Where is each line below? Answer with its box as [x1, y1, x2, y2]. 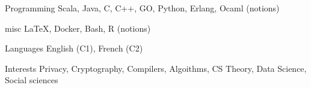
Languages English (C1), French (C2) [5, 42, 143, 54]
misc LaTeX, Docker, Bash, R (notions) [5, 22, 151, 34]
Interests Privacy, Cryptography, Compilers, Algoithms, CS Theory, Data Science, [5, 62, 307, 74]
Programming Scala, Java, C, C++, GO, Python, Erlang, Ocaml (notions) [5, 2, 280, 14]
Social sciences [5, 74, 58, 86]
